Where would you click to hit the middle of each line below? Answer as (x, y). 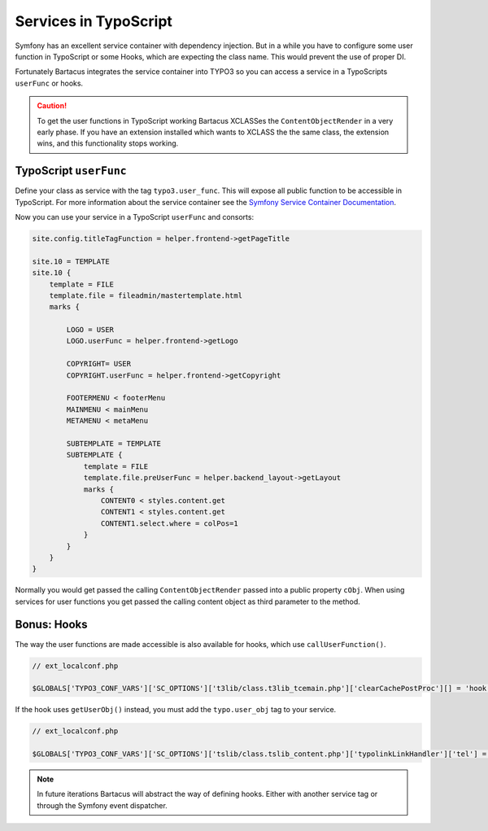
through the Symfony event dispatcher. (102, 805)
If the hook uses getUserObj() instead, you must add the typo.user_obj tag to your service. (176, 710)
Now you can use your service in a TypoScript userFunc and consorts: (135, 216)
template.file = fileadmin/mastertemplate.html (146, 295)
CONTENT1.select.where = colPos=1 (170, 523)
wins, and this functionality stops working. (108, 143)
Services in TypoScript (94, 21)
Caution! (52, 106)
